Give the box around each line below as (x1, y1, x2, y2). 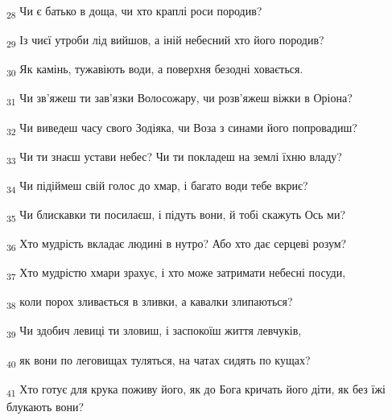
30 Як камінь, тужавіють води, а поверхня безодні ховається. (6, 60, 303, 80)
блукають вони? (6, 397, 85, 414)
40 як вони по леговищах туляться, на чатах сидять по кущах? (6, 351, 311, 370)
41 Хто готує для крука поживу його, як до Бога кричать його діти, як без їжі (6, 380, 386, 399)
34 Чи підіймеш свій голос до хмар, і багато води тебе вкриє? (6, 176, 308, 196)
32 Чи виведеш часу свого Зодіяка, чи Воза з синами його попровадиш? (6, 118, 357, 138)
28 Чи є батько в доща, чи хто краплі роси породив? (6, 2, 262, 21)
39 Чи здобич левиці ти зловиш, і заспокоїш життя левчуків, (6, 322, 302, 341)
